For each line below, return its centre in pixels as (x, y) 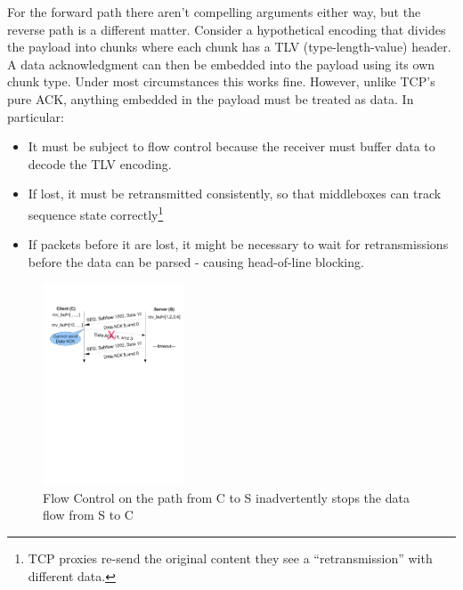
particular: (36, 116)
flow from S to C (88, 515)
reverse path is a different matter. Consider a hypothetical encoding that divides (227, 29)
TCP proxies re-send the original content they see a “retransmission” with (230, 558)
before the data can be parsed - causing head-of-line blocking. (196, 261)
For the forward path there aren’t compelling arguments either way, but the (214, 12)
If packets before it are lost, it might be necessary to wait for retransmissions (238, 244)
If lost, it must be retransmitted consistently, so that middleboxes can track (235, 194)
